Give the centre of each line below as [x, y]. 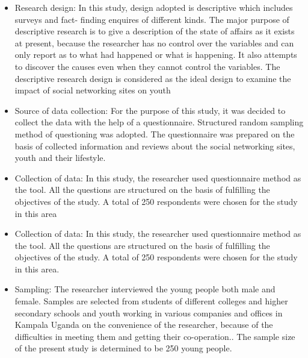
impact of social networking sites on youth [93, 90]
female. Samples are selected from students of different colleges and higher [151, 301]
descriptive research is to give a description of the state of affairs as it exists [155, 31]
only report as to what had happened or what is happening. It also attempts [156, 55]
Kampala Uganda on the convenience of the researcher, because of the [144, 325]
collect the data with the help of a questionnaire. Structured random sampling [159, 122]
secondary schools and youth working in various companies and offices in [149, 312]
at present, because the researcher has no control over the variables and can [154, 42]
